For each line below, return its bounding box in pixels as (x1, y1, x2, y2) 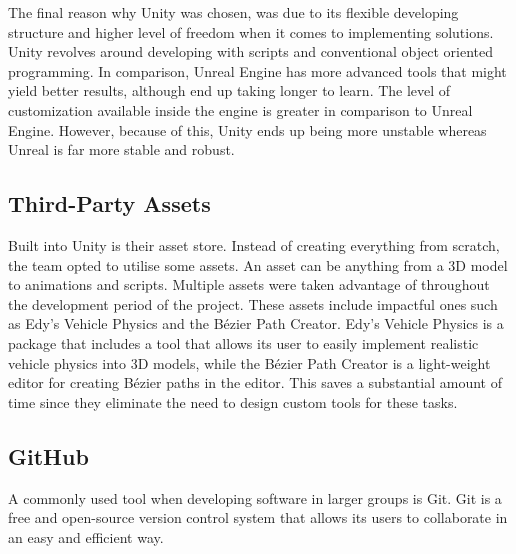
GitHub (8, 440, 89, 471)
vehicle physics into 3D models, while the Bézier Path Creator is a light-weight (8, 352, 491, 373)
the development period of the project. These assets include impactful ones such (8, 293, 498, 314)
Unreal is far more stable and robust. (8, 139, 235, 160)
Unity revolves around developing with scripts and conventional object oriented (8, 41, 493, 62)
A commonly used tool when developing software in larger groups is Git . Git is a (8, 487, 502, 508)
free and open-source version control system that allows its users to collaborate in (8, 507, 508, 528)
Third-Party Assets (8, 188, 211, 219)
